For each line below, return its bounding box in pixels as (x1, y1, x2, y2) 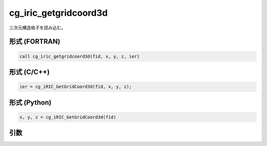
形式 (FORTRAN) (9, 37, 60, 46)
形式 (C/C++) (9, 68, 50, 76)
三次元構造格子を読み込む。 (9, 25, 66, 31)
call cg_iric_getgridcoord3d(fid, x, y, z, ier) (19, 53, 140, 59)
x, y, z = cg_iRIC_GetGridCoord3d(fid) (19, 114, 116, 120)
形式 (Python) (9, 98, 52, 107)
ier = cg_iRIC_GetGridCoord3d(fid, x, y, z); (19, 84, 132, 90)
